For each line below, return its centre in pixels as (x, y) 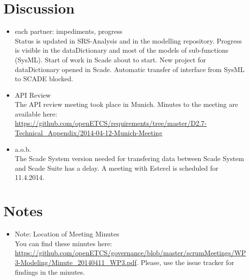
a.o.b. (23, 149)
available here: (36, 113)
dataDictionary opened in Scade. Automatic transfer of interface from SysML (130, 69)
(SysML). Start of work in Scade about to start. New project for (110, 59)
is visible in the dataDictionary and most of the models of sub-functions (122, 50)
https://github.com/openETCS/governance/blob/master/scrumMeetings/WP (130, 253)
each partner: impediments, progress (69, 31)
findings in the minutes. (50, 272)
